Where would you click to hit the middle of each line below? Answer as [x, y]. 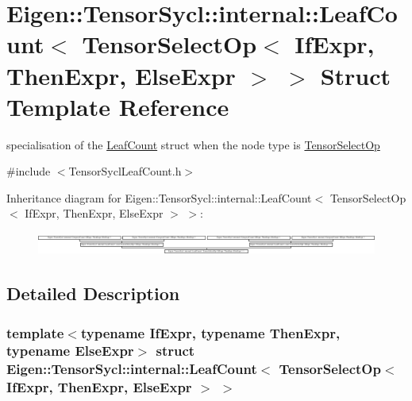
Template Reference [118, 106]
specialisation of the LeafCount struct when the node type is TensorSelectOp [193, 144]
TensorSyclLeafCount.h [125, 171]
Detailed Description [93, 293]
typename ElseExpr [70, 351]
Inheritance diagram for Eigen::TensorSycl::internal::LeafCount [159, 197]
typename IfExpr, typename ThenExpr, [210, 332]
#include [29, 171]
